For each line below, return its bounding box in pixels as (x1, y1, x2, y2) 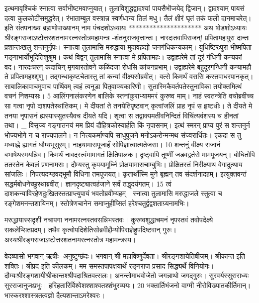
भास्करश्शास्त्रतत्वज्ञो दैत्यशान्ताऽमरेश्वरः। (4, 290, 105, 300)
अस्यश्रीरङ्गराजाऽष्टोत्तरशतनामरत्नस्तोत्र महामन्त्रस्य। (4, 234, 136, 244)
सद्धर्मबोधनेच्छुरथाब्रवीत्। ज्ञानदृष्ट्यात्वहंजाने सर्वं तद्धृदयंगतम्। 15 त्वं (4, 178, 172, 189)
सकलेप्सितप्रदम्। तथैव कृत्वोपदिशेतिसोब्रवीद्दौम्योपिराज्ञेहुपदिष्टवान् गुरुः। (4, 224, 176, 235)
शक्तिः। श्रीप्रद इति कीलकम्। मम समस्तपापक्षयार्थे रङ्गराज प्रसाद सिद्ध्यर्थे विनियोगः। (4, 260, 214, 271)
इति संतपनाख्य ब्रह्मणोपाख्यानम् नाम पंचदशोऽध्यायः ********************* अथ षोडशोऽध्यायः (4, 22, 247, 33)
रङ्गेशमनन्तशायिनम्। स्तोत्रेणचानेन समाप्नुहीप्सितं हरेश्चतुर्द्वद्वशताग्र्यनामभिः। (4, 198, 189, 208)
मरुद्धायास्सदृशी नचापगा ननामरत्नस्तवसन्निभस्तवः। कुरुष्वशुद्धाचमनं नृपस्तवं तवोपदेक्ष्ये (4, 214, 213, 225)
